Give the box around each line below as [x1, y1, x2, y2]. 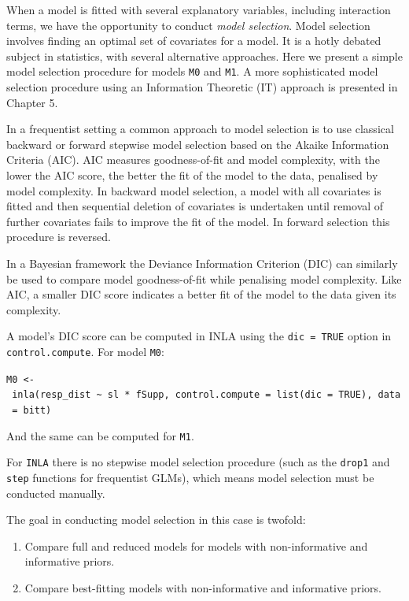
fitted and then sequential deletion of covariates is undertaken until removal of [6, 198, 384, 214]
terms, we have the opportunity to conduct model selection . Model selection [6, 17, 370, 33]
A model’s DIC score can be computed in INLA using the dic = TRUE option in [6, 328, 392, 344]
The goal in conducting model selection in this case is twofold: [6, 511, 306, 528]
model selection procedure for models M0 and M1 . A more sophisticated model [6, 63, 378, 80]
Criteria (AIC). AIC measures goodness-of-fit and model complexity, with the [6, 151, 380, 168]
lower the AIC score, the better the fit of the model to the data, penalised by [6, 167, 378, 183]
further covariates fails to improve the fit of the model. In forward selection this [6, 213, 390, 229]
